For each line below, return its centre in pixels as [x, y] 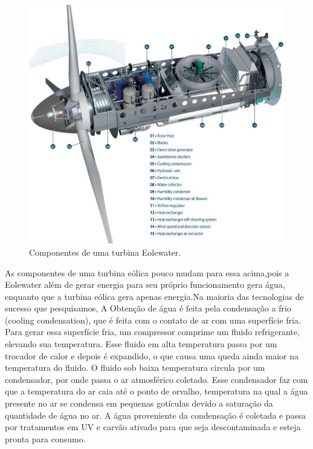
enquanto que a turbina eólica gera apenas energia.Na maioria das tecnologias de [154, 296]
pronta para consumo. [45, 438]
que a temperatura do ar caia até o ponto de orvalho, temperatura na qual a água [156, 391]
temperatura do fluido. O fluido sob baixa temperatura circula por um [135, 368]
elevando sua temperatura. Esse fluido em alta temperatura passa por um [141, 344]
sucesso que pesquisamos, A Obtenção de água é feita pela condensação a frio [148, 308]
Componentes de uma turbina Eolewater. [105, 252]
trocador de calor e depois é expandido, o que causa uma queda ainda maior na [152, 355]
